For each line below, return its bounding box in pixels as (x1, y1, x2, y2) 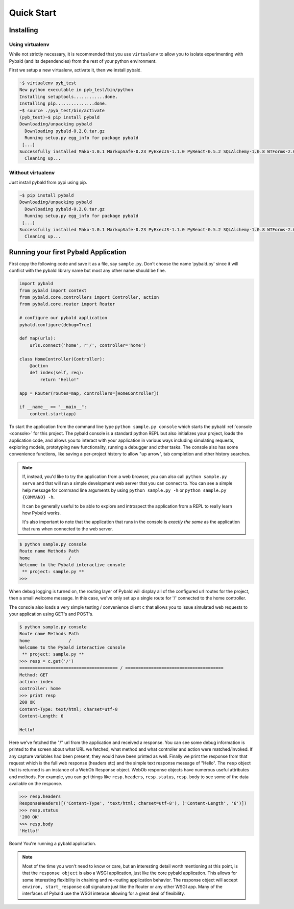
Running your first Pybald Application (9, 248, 127, 256)
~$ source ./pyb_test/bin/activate (19, 108, 105, 113)
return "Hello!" (40, 377, 79, 382)
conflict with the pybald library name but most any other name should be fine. (9, 267, 166, 274)
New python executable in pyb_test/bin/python (19, 87, 133, 93)
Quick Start (9, 7, 56, 18)
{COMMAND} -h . (22, 494, 55, 500)
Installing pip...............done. (19, 101, 108, 106)
